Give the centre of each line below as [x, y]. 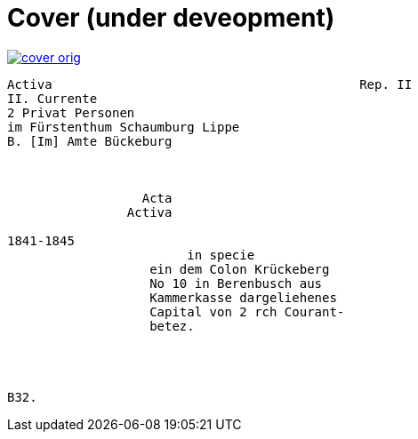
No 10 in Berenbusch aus [236, 283]
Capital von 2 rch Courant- [247, 311]
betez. [172, 326]
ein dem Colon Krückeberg [240, 269]
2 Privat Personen [71, 112]
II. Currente [52, 98]
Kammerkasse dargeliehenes [243, 297]
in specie [221, 255]
